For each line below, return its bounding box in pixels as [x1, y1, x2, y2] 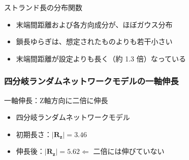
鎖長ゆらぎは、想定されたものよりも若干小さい [16, 36, 173, 47]
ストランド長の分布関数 [4, 2, 82, 12]
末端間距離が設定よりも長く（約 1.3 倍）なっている [16, 53, 186, 63]
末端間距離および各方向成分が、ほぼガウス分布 [16, 19, 173, 29]
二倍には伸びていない [93, 146, 165, 156]
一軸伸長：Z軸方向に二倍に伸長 [4, 94, 108, 105]
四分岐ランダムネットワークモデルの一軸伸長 [4, 75, 179, 87]
